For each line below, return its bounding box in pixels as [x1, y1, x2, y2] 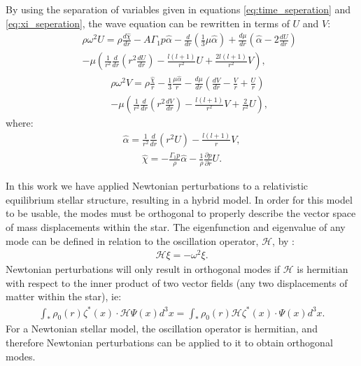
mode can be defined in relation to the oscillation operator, [6, 233, 259, 248]
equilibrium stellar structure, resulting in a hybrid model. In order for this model [6, 192, 353, 206]
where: [6, 115, 34, 130]
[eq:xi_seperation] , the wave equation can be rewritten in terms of [6, 15, 290, 30]
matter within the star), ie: [6, 289, 122, 304]
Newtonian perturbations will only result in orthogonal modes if [6, 262, 281, 276]
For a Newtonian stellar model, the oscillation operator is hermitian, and [6, 321, 318, 336]
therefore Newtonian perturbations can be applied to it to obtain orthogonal [6, 335, 333, 349]
